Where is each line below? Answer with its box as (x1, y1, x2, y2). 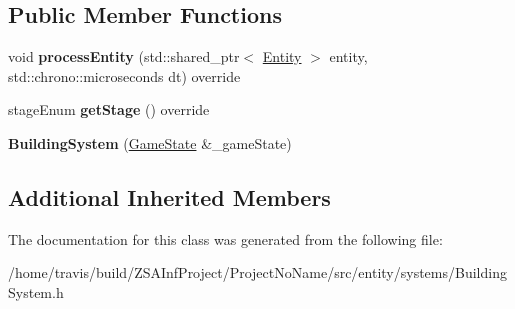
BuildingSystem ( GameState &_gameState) (8, 132, 292, 153)
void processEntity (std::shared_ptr (8, 46, 240, 67)
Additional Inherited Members (8, 181, 331, 212)
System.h (8, 281, 64, 302)
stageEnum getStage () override (8, 99, 210, 120)
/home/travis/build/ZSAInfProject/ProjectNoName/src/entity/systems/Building (8, 262, 507, 283)
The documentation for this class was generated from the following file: (8, 228, 443, 249)
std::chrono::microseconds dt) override (8, 65, 241, 86)
